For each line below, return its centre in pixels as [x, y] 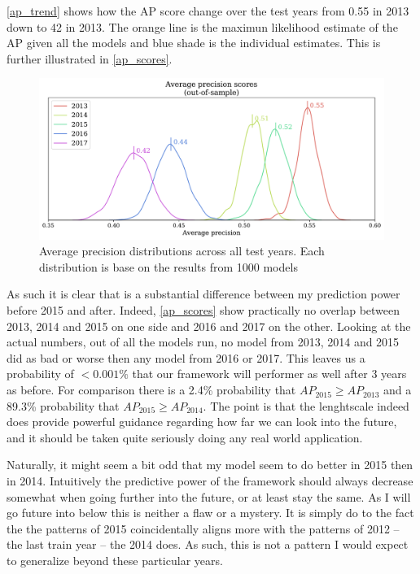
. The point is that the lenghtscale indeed [306, 405]
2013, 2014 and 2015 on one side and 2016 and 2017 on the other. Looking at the [209, 326]
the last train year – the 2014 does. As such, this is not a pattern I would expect [208, 544]
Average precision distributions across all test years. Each [182, 251]
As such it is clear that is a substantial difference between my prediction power [203, 294]
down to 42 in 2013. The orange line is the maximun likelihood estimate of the [202, 26]
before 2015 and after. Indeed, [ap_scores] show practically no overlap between [203, 310]
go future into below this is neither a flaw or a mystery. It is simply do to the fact [210, 513]
